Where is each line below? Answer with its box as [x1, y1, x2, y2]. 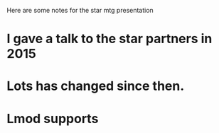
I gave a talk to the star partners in [6, 31, 213, 47]
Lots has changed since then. [6, 78, 185, 94]
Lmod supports [6, 110, 99, 127]
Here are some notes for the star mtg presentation [6, 6, 154, 14]
